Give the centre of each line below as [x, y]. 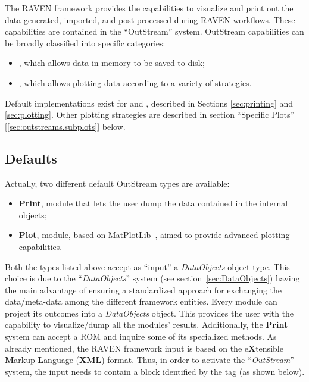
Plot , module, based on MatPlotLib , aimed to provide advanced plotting [154, 235]
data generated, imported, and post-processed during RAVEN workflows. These [150, 19]
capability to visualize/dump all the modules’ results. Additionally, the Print [146, 325]
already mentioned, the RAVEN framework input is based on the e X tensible [144, 348]
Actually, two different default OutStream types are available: [117, 183]
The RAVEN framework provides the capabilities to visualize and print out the [149, 8]
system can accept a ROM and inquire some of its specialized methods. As [141, 336]
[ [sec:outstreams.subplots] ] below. [65, 126]
